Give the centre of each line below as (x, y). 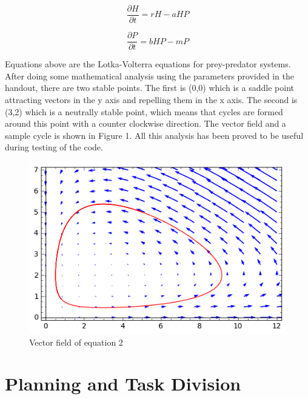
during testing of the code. (54, 147)
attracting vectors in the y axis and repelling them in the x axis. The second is (151, 99)
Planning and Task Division (123, 384)
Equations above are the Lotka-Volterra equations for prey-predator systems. (148, 64)
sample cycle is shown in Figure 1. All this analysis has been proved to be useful (154, 135)
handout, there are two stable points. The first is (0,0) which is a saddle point (149, 88)
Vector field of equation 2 (76, 342)
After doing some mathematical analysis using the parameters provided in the (149, 75)
